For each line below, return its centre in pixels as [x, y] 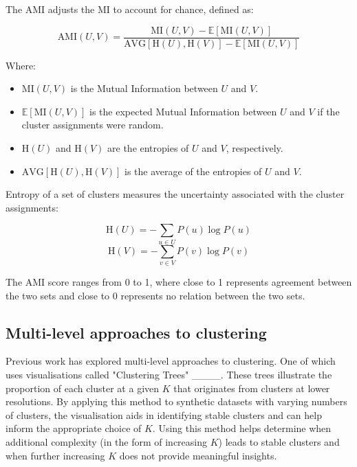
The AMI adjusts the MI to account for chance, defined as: [130, 9]
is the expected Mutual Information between [183, 111]
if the [328, 111]
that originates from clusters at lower [252, 388]
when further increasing [55, 455]
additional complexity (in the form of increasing [107, 442]
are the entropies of [148, 148]
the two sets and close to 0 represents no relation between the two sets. [155, 295]
